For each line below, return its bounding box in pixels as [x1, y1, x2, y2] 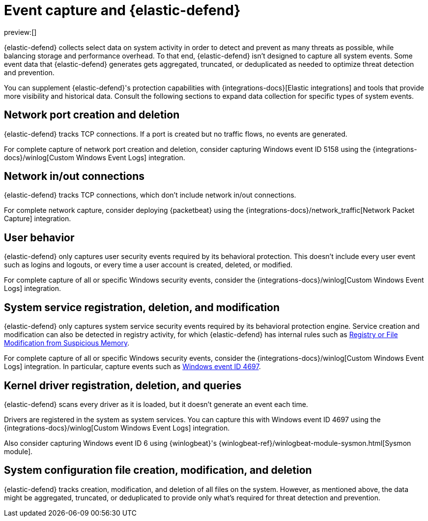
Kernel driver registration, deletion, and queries [4, 379, 242, 392]
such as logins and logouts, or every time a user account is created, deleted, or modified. [4, 260, 293, 269]
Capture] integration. [4, 214, 71, 223]
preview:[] [4, 28, 37, 36]
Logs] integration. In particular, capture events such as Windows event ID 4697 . [4, 362, 261, 371]
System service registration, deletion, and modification [4, 301, 280, 314]
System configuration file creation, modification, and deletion [4, 464, 312, 477]
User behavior [4, 231, 75, 244]
